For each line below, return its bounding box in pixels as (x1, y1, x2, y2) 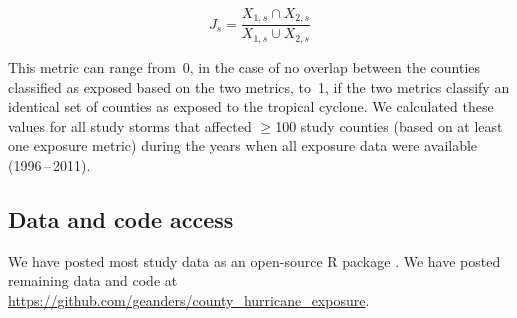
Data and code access (8, 203, 234, 234)
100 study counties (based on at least (275, 115, 503, 136)
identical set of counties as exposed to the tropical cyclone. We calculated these (8, 96, 494, 117)
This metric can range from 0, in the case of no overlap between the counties (8, 56, 481, 77)
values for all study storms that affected (8, 115, 252, 136)
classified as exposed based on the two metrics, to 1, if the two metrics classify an (8, 76, 510, 97)
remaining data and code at (8, 270, 178, 291)
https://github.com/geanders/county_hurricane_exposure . (8, 289, 370, 310)
